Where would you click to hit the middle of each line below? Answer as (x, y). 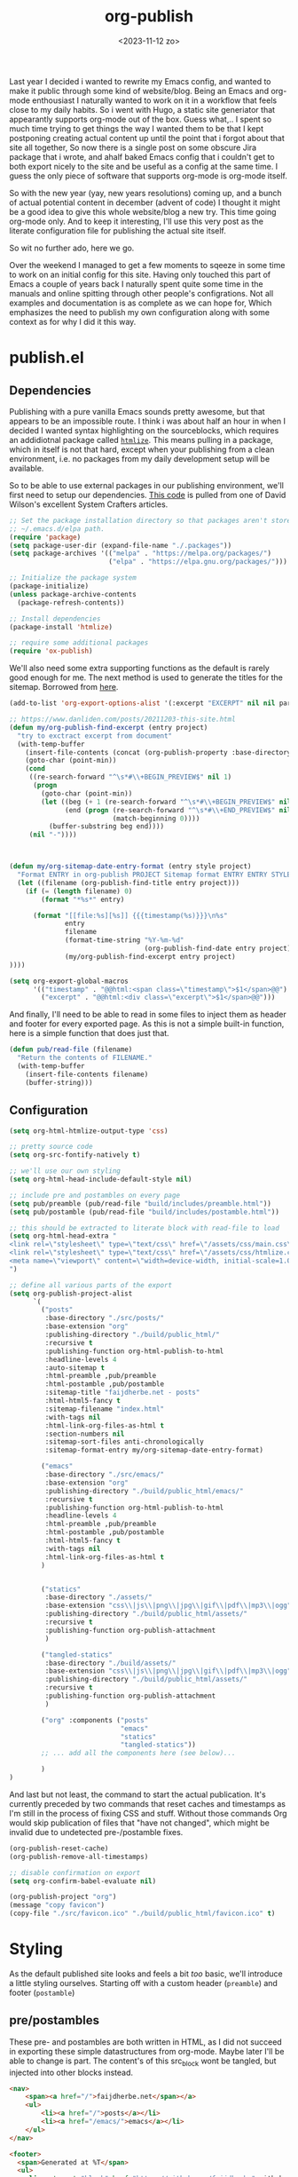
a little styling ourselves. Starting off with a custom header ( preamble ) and (143, 1983)
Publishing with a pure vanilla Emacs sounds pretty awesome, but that (137, 411)
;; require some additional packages (79, 643)
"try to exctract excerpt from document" (95, 736)
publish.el (47, 358)
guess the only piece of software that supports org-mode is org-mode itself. (149, 176)
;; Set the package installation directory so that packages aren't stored (152, 520)
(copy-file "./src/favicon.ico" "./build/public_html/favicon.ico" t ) (142, 1914)
